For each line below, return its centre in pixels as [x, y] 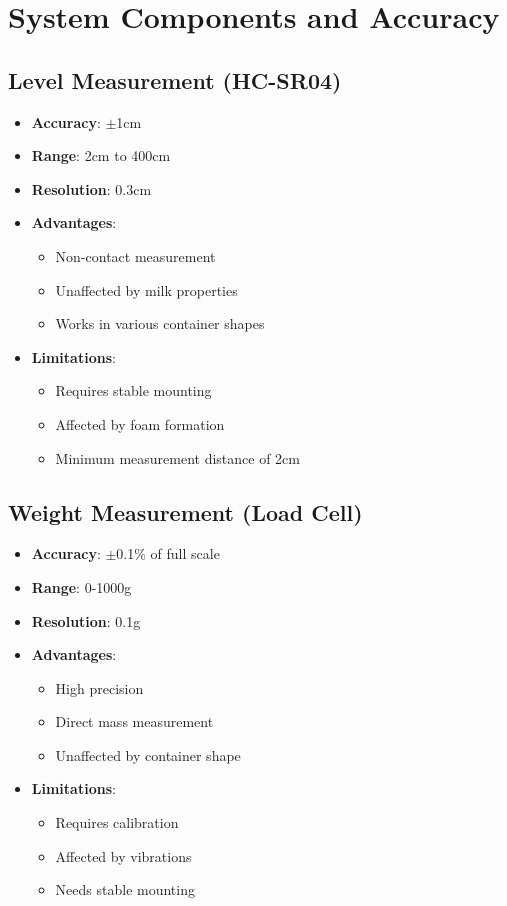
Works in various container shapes [160, 323]
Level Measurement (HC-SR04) [175, 79]
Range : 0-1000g [81, 586]
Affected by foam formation [140, 423]
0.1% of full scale [168, 553]
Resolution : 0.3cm [91, 188]
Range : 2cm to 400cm [101, 155]
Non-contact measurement [135, 255]
